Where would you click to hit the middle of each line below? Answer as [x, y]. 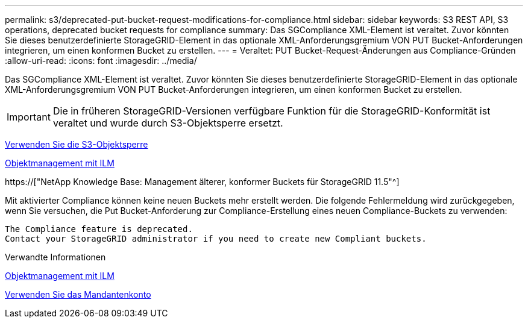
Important [29, 117]
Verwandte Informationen [55, 257]
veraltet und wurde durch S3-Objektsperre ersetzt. [168, 123]
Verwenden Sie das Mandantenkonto [78, 294]
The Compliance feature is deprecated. [99, 229]
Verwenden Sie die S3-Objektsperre [77, 144]
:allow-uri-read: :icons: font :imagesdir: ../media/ [101, 61]
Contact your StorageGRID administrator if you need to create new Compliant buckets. [216, 239]
